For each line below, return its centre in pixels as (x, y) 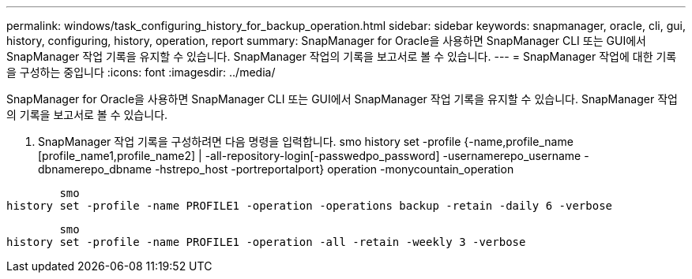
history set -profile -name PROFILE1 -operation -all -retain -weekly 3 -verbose (266, 242)
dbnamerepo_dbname (95, 169)
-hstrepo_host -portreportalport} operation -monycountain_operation (334, 169)
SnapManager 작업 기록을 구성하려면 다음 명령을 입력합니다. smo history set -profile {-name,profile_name (306, 141)
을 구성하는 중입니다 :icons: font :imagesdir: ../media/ (141, 72)
